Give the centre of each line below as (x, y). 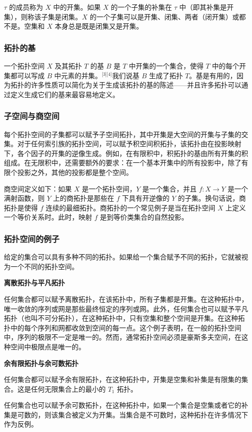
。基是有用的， (213, 75)
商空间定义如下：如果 (38, 188)
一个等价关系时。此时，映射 (48, 217)
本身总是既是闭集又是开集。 (99, 26)
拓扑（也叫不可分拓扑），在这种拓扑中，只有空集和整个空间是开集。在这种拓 (124, 318)
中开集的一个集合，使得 (166, 66)
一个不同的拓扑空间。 (44, 266)
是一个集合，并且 (169, 188)
